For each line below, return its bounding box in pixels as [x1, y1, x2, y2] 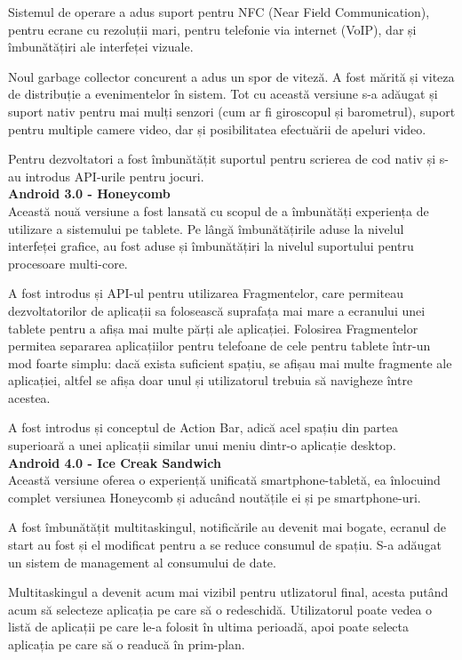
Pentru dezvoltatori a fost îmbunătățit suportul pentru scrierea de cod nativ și [8, 149, 436, 168]
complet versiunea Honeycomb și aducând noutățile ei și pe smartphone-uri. [8, 487, 421, 506]
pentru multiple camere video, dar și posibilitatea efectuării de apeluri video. [8, 119, 426, 138]
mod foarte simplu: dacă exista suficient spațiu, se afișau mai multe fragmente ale [8, 353, 452, 372]
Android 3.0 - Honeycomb [8, 184, 171, 203]
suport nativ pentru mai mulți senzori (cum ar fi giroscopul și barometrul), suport [8, 101, 456, 120]
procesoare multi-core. [8, 254, 128, 272]
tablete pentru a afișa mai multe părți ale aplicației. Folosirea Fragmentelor [8, 318, 418, 337]
